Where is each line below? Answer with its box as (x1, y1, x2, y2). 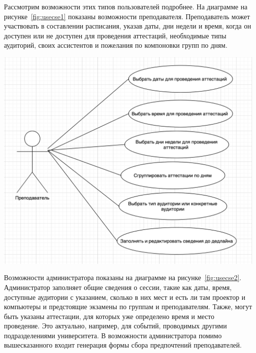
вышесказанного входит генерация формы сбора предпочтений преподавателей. (4, 340, 242, 350)
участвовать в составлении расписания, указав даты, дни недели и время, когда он (4, 21, 251, 31)
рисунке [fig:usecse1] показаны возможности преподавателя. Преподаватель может (4, 11, 250, 21)
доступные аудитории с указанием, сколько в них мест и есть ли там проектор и (4, 291, 246, 302)
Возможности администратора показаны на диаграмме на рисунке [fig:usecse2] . (4, 272, 242, 283)
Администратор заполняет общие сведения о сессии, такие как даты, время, (4, 282, 232, 292)
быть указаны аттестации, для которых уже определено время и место (4, 311, 215, 321)
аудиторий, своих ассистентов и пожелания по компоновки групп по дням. (4, 40, 227, 50)
